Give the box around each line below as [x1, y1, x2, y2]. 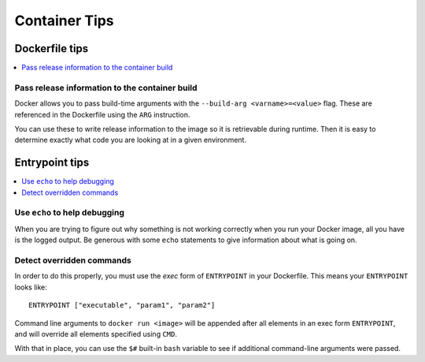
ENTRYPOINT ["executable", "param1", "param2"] [28, 300, 216, 310]
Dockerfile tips [14, 42, 89, 55]
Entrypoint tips [14, 156, 90, 170]
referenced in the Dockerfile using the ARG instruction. [14, 110, 190, 119]
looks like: [14, 282, 47, 292]
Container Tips [14, 12, 114, 29]
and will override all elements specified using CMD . [14, 329, 177, 338]
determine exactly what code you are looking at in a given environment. [14, 135, 247, 145]
